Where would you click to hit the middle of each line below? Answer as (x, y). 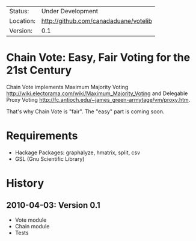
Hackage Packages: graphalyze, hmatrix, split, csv (78, 152)
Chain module (32, 226)
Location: (23, 21)
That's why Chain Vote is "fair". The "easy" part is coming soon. (85, 111)
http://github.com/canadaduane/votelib (96, 21)
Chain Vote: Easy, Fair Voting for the (98, 58)
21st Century (39, 70)
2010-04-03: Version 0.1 (53, 205)
